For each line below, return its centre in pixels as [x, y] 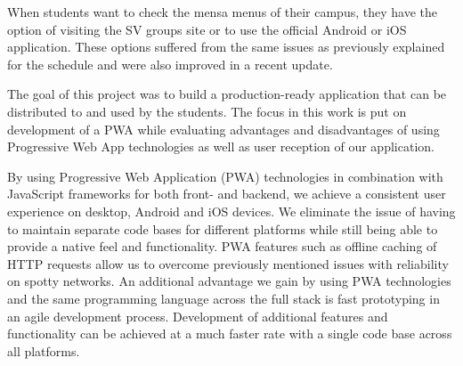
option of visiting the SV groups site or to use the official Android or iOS [207, 29]
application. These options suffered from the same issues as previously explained [226, 47]
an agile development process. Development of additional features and [198, 316]
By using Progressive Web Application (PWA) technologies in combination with [225, 176]
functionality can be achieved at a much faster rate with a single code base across [230, 333]
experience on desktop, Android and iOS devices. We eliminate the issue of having [231, 211]
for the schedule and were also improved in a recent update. [170, 64]
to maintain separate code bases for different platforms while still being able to [223, 228]
